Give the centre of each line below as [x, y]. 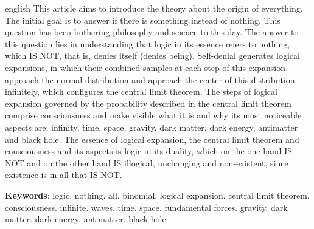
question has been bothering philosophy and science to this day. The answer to [152, 32]
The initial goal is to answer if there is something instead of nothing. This [143, 20]
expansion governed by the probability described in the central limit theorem [148, 103]
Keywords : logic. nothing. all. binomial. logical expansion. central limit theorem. [157, 195]
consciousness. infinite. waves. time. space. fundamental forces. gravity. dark [146, 207]
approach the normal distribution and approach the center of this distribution [150, 79]
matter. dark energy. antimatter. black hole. [87, 219]
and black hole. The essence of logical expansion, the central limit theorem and [152, 139]
